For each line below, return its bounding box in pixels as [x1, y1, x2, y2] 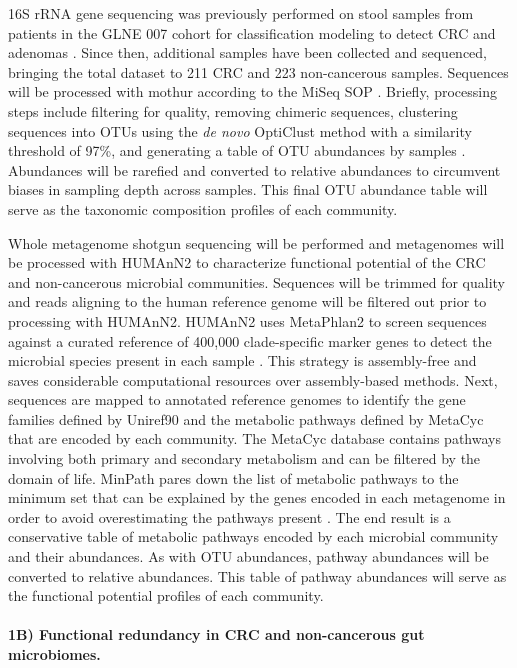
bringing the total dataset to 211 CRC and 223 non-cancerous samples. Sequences [8, 61, 509, 82]
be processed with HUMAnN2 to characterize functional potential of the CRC [8, 252, 486, 273]
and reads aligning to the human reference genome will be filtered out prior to [8, 291, 487, 312]
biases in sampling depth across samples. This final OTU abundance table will [8, 179, 488, 200]
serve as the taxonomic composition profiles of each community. [8, 198, 398, 219]
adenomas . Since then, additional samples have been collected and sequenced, [8, 42, 488, 63]
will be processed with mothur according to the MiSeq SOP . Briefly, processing [8, 81, 497, 102]
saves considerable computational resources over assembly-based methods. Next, [8, 369, 498, 390]
